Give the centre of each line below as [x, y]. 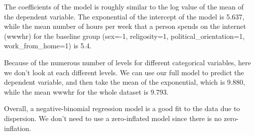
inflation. [18, 128]
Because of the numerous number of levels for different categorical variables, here [127, 62]
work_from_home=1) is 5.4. [48, 46]
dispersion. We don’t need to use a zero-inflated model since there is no [113, 118]
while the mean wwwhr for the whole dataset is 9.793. [86, 91]
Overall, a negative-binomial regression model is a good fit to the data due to [122, 108]
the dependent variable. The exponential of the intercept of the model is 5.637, [124, 16]
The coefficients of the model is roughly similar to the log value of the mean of [124, 6]
